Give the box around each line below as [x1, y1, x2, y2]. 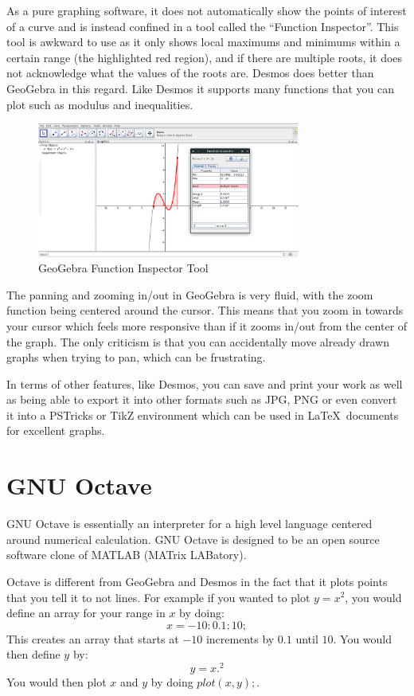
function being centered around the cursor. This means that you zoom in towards [6, 302, 404, 319]
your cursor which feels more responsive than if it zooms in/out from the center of [6, 317, 408, 334]
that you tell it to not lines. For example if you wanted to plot [6, 588, 310, 605]
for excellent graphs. [6, 422, 105, 439]
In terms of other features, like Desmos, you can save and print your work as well [6, 375, 403, 392]
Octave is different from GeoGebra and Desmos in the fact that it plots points [6, 573, 388, 589]
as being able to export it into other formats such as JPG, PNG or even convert [6, 391, 397, 408]
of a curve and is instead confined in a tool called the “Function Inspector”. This [6, 18, 399, 34]
